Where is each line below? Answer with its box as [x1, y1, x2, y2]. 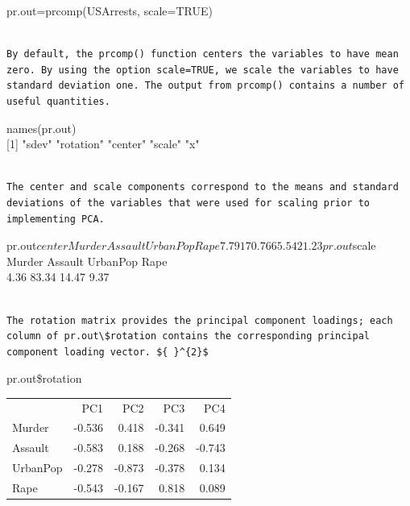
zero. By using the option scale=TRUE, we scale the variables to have [6, 64, 399, 76]
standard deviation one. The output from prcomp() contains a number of [6, 80, 404, 92]
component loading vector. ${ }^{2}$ [6, 346, 209, 358]
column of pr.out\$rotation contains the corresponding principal [6, 330, 371, 342]
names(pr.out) [6, 119, 77, 136]
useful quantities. [6, 95, 110, 107]
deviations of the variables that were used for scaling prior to [6, 197, 371, 209]
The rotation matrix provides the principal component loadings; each [6, 314, 393, 326]
